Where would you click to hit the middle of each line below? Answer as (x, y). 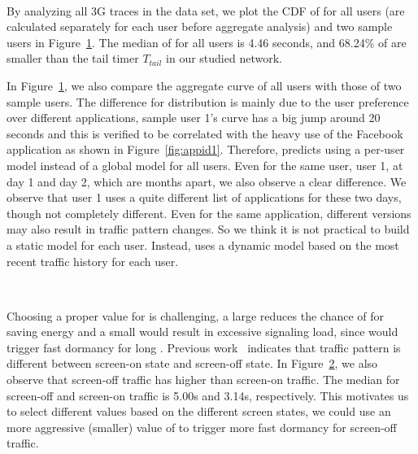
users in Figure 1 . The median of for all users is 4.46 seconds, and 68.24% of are (207, 42)
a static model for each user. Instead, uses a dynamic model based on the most (203, 244)
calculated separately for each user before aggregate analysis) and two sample (200, 26)
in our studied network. (224, 58)
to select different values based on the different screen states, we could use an (199, 411)
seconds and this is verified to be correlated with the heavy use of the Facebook (205, 133)
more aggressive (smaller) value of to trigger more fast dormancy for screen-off (202, 427)
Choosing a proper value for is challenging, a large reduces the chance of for (196, 315)
